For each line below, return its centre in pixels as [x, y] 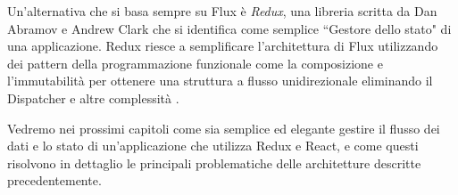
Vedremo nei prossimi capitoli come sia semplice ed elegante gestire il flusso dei [224, 128]
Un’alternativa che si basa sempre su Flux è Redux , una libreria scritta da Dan [222, 11]
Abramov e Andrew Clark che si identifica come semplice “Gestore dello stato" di [229, 28]
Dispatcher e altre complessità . [93, 97]
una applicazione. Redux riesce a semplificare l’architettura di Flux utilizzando [223, 46]
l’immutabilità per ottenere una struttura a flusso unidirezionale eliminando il [220, 81]
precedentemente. [54, 180]
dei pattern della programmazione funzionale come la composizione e [195, 63]
